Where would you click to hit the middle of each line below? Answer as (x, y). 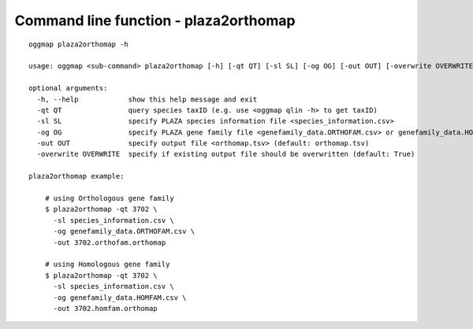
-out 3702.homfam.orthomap (105, 308)
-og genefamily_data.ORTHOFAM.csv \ (124, 231)
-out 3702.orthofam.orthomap (110, 242)
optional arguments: (68, 88)
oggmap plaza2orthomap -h (79, 44)
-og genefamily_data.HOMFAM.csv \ (120, 298)
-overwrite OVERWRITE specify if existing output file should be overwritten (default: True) (226, 154)
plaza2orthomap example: (76, 176)
